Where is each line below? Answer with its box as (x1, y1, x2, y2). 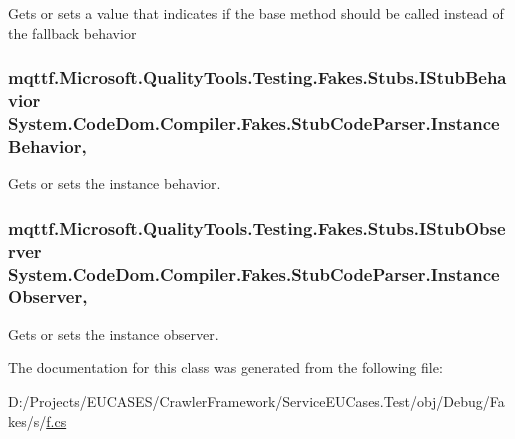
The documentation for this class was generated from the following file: (8, 357, 443, 378)
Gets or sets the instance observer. (8, 323, 219, 344)
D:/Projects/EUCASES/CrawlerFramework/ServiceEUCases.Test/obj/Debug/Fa (8, 390, 505, 411)
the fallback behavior (8, 22, 137, 43)
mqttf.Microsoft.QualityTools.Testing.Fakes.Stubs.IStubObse (8, 215, 506, 240)
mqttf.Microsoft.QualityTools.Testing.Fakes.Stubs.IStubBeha (8, 65, 507, 90)
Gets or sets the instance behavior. (8, 173, 221, 194)
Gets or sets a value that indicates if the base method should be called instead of (8, 3, 504, 23)
